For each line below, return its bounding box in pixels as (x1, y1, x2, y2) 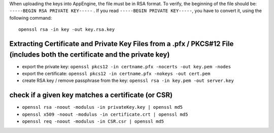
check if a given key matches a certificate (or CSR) (9, 91, 173, 100)
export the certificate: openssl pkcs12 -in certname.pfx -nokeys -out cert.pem (22, 71, 211, 77)
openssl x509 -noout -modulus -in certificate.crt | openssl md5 (22, 111, 188, 117)
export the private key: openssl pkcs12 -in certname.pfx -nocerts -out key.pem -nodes (22, 63, 231, 69)
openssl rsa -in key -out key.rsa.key (18, 27, 115, 32)
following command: (9, 15, 52, 21)
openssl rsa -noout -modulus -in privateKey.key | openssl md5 (22, 104, 183, 110)
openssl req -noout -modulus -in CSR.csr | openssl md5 (22, 119, 164, 124)
